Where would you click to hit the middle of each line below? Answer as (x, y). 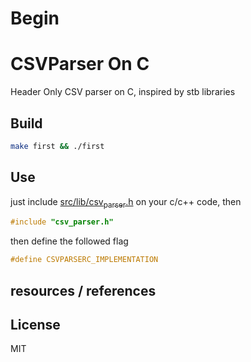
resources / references (83, 290)
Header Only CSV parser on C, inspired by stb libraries (123, 92)
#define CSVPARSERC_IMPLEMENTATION (84, 260)
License (35, 324)
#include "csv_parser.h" (62, 222)
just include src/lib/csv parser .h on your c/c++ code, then (126, 202)
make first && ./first (57, 146)
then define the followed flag (69, 241)
